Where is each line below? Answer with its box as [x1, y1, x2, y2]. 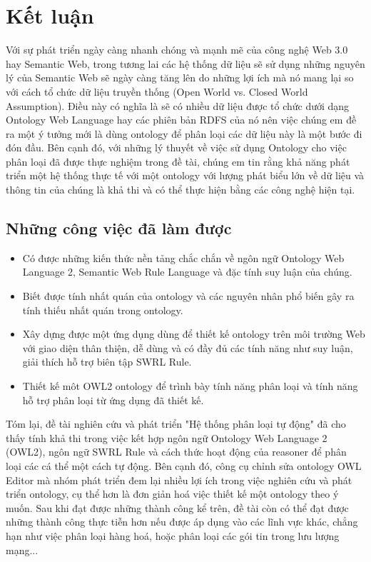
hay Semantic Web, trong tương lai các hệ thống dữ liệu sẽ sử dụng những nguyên [6, 56, 365, 71]
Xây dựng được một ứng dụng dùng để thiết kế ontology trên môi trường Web [22, 326, 365, 341]
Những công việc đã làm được [6, 217, 232, 239]
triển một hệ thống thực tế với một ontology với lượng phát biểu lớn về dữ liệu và [6, 168, 365, 183]
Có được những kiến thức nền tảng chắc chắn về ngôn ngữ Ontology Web [22, 250, 345, 265]
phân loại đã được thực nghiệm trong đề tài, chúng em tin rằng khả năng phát [6, 154, 350, 169]
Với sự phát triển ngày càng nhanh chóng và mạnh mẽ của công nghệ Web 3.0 [6, 42, 348, 57]
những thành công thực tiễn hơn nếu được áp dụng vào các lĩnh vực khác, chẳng [6, 514, 358, 529]
